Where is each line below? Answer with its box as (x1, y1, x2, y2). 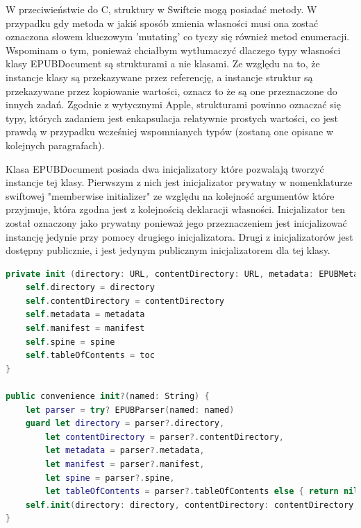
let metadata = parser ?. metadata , (45, 445, 205, 456)
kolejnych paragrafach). (6, 137, 105, 152)
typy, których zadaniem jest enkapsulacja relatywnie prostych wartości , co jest (6, 110, 338, 125)
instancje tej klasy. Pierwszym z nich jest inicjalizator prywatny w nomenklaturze (6, 175, 353, 189)
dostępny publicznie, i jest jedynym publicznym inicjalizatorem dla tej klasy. (6, 243, 330, 257)
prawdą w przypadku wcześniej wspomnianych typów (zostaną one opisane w (6, 124, 334, 139)
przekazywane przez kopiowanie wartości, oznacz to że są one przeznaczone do (6, 83, 337, 98)
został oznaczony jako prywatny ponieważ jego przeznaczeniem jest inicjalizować (6, 215, 347, 230)
